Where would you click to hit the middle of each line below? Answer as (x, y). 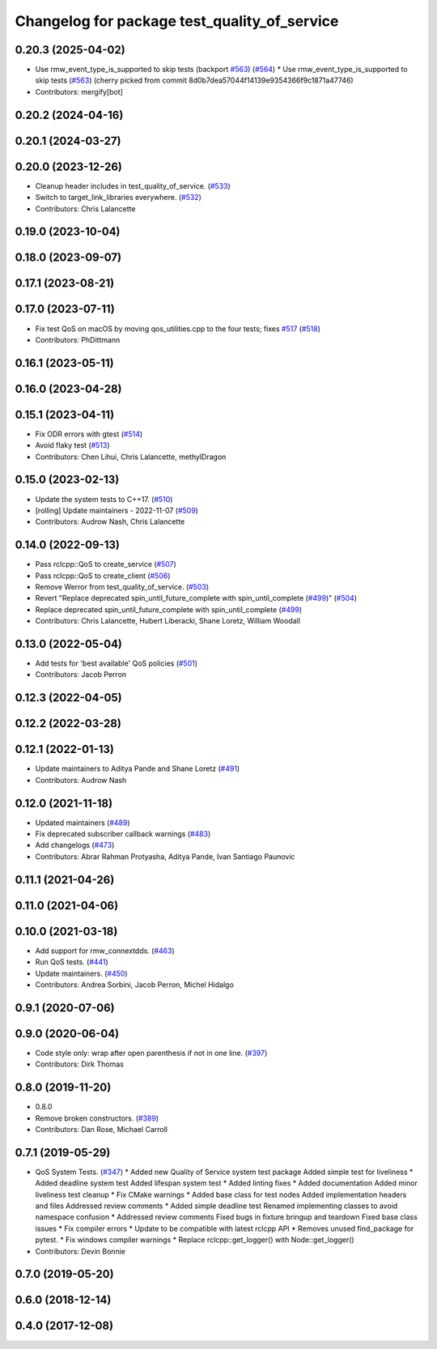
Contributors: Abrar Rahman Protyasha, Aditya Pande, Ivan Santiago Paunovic (165, 856)
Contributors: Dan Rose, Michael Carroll (101, 1129)
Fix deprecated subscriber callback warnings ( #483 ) (123, 834)
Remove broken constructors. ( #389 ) (97, 1118)
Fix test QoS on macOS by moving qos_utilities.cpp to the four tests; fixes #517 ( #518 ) (178, 329)
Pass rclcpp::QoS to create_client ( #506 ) (103, 576)
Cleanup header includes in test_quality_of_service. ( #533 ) (133, 185)
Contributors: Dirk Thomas (80, 1064)
